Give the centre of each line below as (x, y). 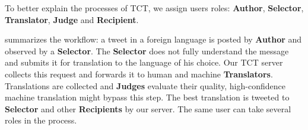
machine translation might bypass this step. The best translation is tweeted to (147, 97)
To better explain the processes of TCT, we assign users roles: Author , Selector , (154, 8)
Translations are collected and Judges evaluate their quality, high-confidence (145, 85)
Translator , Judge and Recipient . (72, 19)
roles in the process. (41, 120)
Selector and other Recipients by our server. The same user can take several (148, 108)
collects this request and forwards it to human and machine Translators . (139, 74)
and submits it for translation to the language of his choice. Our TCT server (144, 62)
